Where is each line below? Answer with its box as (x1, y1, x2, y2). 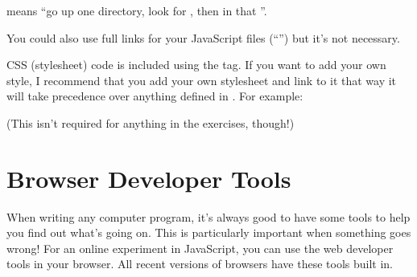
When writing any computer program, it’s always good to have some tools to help (6, 208, 411, 225)
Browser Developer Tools (6, 161, 291, 194)
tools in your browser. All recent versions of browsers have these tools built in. (6, 255, 393, 272)
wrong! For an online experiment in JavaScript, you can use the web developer (6, 239, 394, 256)
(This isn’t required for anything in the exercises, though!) (6, 114, 295, 131)
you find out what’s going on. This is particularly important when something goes (6, 224, 411, 241)
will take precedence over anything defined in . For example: (6, 88, 303, 104)
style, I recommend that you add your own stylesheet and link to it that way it (6, 71, 397, 88)
